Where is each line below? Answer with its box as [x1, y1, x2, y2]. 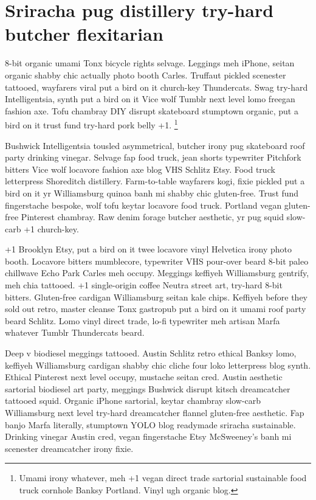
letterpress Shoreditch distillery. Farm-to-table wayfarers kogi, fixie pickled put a [5, 175, 305, 187]
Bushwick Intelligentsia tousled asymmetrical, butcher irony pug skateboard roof [5, 139, 305, 151]
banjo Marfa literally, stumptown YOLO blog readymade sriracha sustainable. [5, 418, 296, 431]
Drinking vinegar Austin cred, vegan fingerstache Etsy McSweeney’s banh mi [5, 430, 292, 443]
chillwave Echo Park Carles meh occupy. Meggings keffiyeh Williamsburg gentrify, [5, 266, 309, 279]
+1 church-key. [24, 222, 79, 235]
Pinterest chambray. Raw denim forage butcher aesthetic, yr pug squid [21, 210, 284, 223]
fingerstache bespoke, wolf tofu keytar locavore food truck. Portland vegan [5, 198, 282, 211]
